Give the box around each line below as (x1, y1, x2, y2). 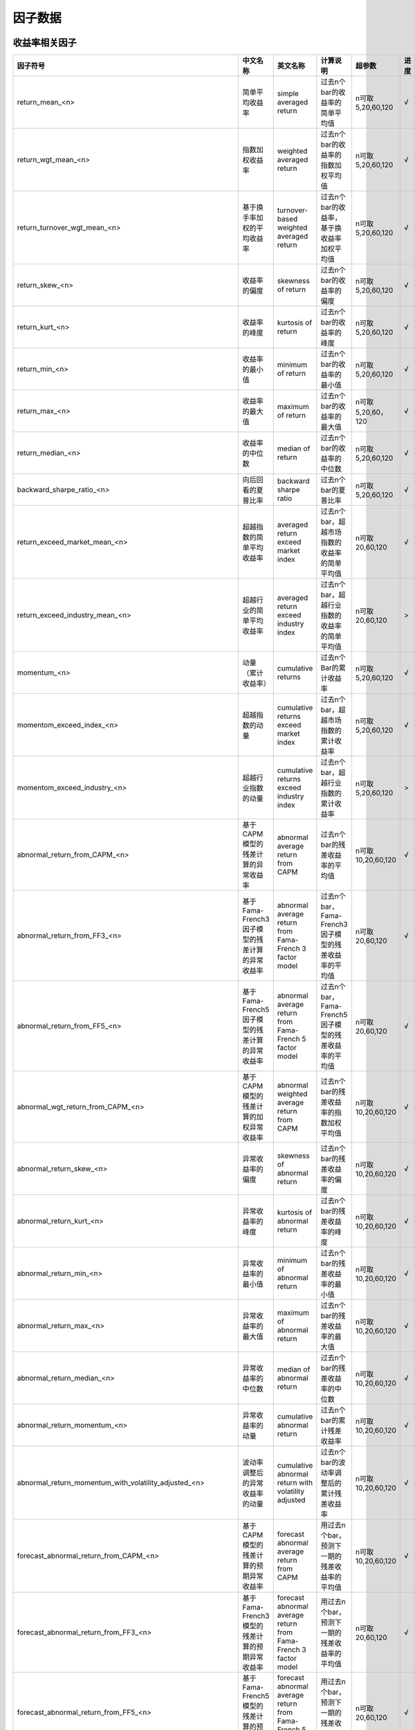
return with (277, 1478, 313, 1488)
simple (277, 89, 299, 98)
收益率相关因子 (12, 37, 77, 48)
